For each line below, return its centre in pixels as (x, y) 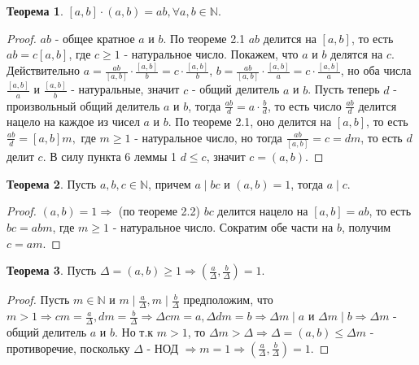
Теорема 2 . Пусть (52, 183)
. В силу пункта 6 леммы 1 (109, 156)
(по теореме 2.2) (159, 211)
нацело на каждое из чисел (73, 122)
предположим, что (228, 300)
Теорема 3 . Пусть (52, 270)
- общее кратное (95, 38)
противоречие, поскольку (68, 348)
